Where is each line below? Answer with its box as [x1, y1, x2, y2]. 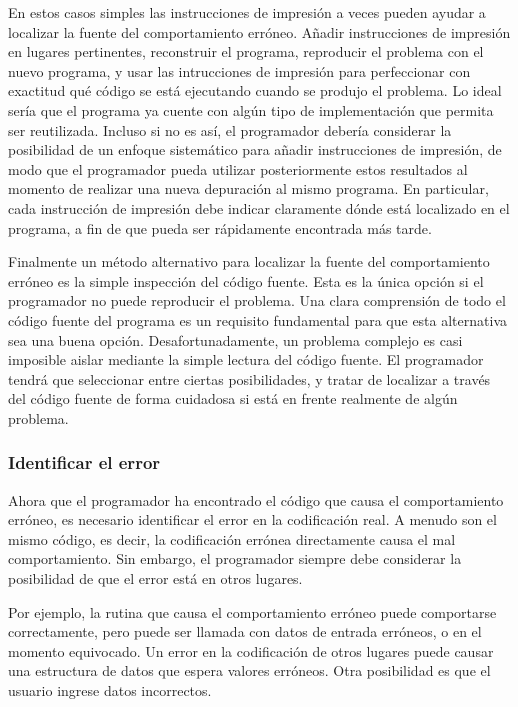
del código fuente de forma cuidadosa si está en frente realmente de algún [8, 388, 458, 409]
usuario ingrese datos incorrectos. [8, 680, 212, 701]
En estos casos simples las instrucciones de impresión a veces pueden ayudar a [8, 2, 486, 22]
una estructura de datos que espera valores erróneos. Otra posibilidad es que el [8, 660, 491, 681]
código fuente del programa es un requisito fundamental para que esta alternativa [8, 309, 507, 330]
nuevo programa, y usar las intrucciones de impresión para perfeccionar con [8, 60, 471, 81]
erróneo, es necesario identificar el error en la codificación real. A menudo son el [8, 509, 497, 530]
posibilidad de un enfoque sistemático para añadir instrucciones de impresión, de [8, 139, 502, 160]
